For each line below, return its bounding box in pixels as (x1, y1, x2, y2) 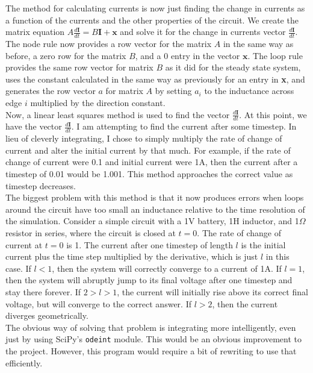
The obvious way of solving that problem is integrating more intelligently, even (5, 321, 296, 333)
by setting (155, 84, 192, 97)
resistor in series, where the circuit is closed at (5, 226, 176, 239)
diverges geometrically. (5, 309, 88, 322)
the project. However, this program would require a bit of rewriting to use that (5, 344, 297, 357)
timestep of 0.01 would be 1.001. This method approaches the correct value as (5, 168, 293, 180)
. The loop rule (247, 49, 303, 61)
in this (265, 250, 290, 263)
